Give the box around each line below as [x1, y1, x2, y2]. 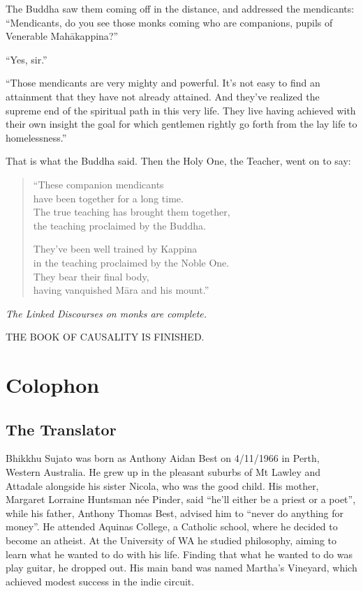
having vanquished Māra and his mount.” [33, 283, 209, 297]
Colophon [6, 371, 100, 399]
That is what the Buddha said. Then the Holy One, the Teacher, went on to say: [6, 154, 351, 168]
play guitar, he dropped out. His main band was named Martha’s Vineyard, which [6, 560, 357, 575]
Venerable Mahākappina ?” [6, 29, 119, 43]
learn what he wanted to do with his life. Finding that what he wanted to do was [6, 546, 353, 561]
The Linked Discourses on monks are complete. [6, 306, 207, 320]
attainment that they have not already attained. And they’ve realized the [6, 89, 320, 103]
